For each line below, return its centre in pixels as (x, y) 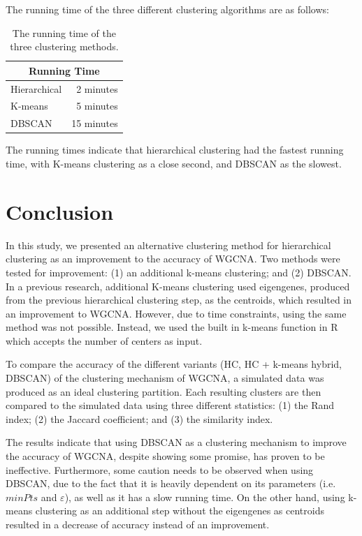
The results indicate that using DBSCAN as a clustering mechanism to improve (176, 442)
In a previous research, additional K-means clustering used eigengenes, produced (178, 286)
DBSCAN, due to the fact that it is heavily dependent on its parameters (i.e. (171, 483)
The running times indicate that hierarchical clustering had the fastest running (175, 150)
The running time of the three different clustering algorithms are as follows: (167, 9)
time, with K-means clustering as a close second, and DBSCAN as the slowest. (174, 163)
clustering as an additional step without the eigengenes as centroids (180, 511)
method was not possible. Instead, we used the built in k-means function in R (172, 327)
